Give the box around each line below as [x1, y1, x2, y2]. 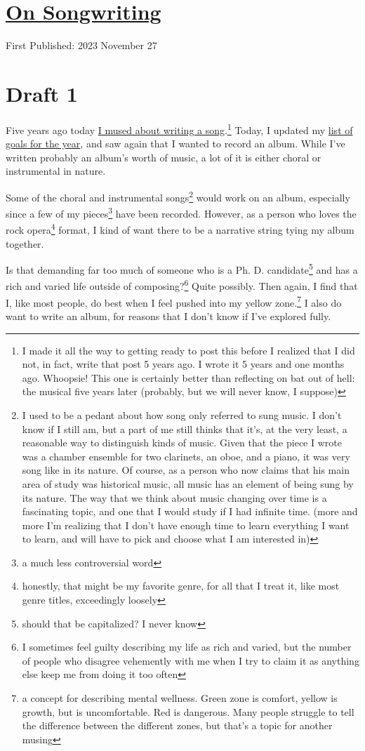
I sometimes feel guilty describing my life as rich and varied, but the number [22, 639, 352, 654]
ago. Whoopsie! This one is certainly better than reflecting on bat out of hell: [22, 370, 355, 385]
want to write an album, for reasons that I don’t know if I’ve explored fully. [6, 308, 331, 323]
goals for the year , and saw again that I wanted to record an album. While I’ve [6, 136, 345, 151]
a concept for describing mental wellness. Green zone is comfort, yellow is [22, 691, 338, 705]
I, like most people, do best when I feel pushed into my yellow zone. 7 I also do [6, 293, 342, 310]
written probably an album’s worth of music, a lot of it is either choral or [6, 149, 321, 164]
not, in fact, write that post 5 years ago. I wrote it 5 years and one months [22, 357, 345, 371]
